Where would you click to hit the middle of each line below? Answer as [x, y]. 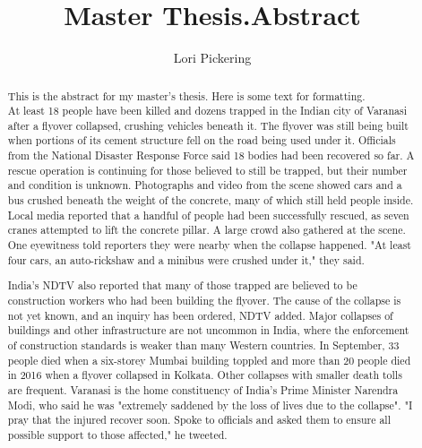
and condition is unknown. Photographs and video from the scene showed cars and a [205, 185]
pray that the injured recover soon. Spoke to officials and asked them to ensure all [199, 420]
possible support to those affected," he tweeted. [117, 434]
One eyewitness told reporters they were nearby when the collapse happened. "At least [209, 245]
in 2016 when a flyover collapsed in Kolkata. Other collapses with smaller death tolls [205, 375]
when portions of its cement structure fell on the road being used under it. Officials [202, 140]
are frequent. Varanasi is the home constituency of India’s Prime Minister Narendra [203, 389]
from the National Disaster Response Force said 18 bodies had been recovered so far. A [211, 155]
